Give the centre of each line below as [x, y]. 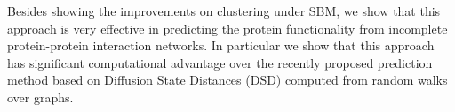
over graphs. [40, 97]
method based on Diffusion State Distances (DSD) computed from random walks [227, 80]
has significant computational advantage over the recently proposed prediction [220, 62]
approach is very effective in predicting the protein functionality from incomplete [227, 28]
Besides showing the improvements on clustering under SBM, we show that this [224, 11]
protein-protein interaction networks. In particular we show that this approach [221, 45]
